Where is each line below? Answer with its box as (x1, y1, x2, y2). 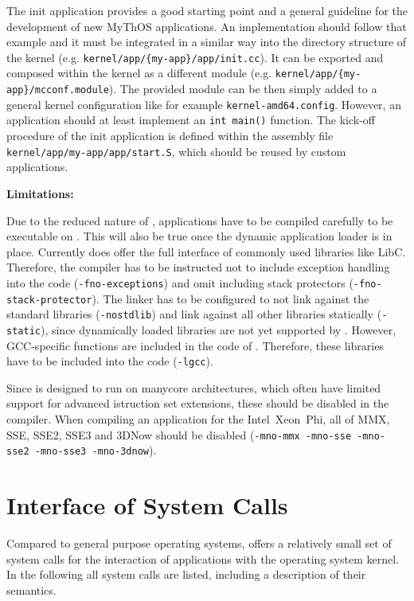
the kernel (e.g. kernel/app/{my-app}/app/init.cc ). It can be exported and (6, 49, 384, 65)
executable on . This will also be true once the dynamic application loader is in (6, 228, 393, 244)
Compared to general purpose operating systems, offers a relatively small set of (6, 534, 392, 551)
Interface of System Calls (6, 489, 288, 521)
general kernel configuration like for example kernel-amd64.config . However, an (6, 96, 401, 112)
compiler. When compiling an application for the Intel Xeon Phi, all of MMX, (6, 410, 390, 427)
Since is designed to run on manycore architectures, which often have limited (6, 379, 381, 396)
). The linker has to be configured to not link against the (92, 290, 369, 306)
